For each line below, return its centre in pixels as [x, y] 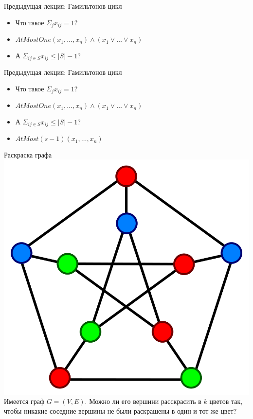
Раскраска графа [28, 154]
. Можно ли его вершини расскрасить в [143, 401]
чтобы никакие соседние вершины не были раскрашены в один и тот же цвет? [120, 410]
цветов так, [226, 401]
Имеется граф [24, 401]
